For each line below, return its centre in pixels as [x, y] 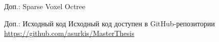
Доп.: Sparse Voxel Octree [45, 6]
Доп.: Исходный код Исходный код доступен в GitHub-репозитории [109, 23]
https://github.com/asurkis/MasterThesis [69, 33]
